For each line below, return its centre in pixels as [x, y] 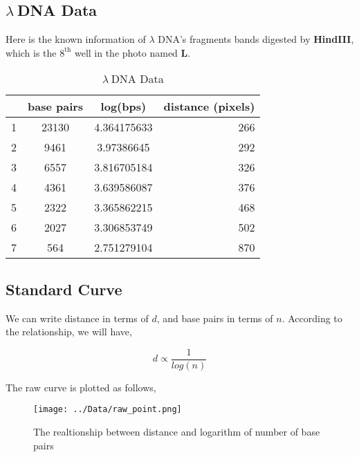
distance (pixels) [209, 106]
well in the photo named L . [132, 52]
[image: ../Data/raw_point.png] [108, 410]
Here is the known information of [76, 39]
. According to [312, 318]
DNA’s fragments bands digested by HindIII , [256, 39]
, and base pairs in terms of [215, 318]
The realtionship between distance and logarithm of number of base [177, 432]
